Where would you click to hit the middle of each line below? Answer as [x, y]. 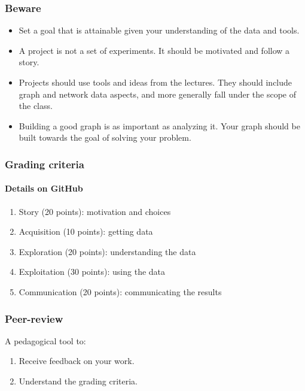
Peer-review [34, 318]
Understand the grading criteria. [78, 381]
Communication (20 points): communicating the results [120, 291]
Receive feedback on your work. [77, 361]
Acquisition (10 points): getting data [86, 231]
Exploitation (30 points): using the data [92, 272]
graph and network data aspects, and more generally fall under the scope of [158, 94]
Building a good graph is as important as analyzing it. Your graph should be [159, 125]
